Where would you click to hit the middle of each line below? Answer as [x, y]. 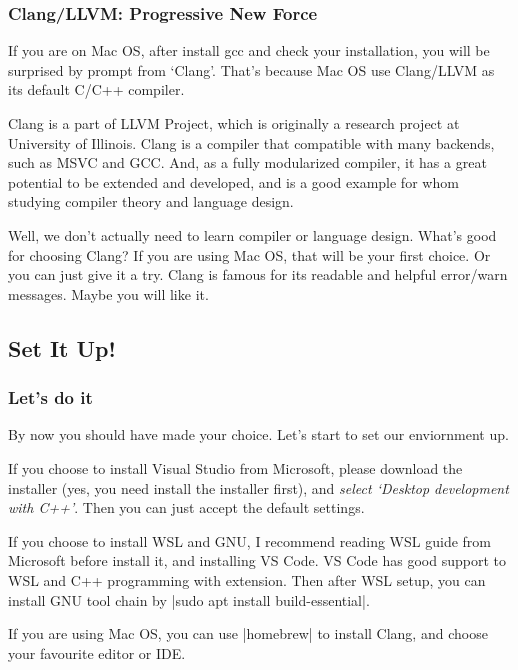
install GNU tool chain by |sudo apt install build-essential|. [189, 599]
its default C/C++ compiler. [96, 89]
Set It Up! [62, 347]
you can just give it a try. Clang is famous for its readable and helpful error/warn [258, 274]
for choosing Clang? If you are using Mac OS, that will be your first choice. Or [249, 254]
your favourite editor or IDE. [97, 652]
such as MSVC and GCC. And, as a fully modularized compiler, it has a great [247, 162]
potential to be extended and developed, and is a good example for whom [233, 181]
